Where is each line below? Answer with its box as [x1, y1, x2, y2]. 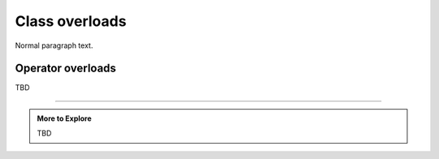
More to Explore [37, 114, 93, 123]
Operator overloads [15, 62, 117, 75]
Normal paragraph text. [15, 41, 93, 50]
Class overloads [15, 12, 127, 30]
